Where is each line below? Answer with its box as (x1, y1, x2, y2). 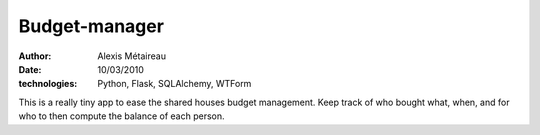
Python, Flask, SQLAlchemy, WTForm (97, 78, 252, 90)
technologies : (18, 78, 78, 90)
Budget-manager (18, 15, 165, 37)
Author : (18, 50, 52, 62)
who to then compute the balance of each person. (18, 110, 225, 122)
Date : (18, 63, 42, 75)
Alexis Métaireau (97, 50, 167, 62)
